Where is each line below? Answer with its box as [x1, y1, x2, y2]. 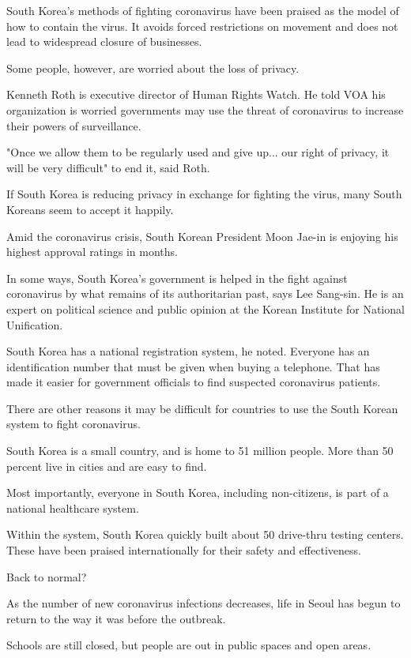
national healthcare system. [6, 499, 139, 516]
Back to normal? [6, 568, 87, 585]
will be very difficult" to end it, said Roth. [6, 159, 210, 175]
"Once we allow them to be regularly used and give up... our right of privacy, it [6, 144, 390, 160]
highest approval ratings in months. [6, 243, 178, 260]
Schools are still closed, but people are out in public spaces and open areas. [6, 637, 371, 653]
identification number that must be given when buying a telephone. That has [6, 358, 380, 374]
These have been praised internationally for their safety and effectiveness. [6, 542, 361, 558]
